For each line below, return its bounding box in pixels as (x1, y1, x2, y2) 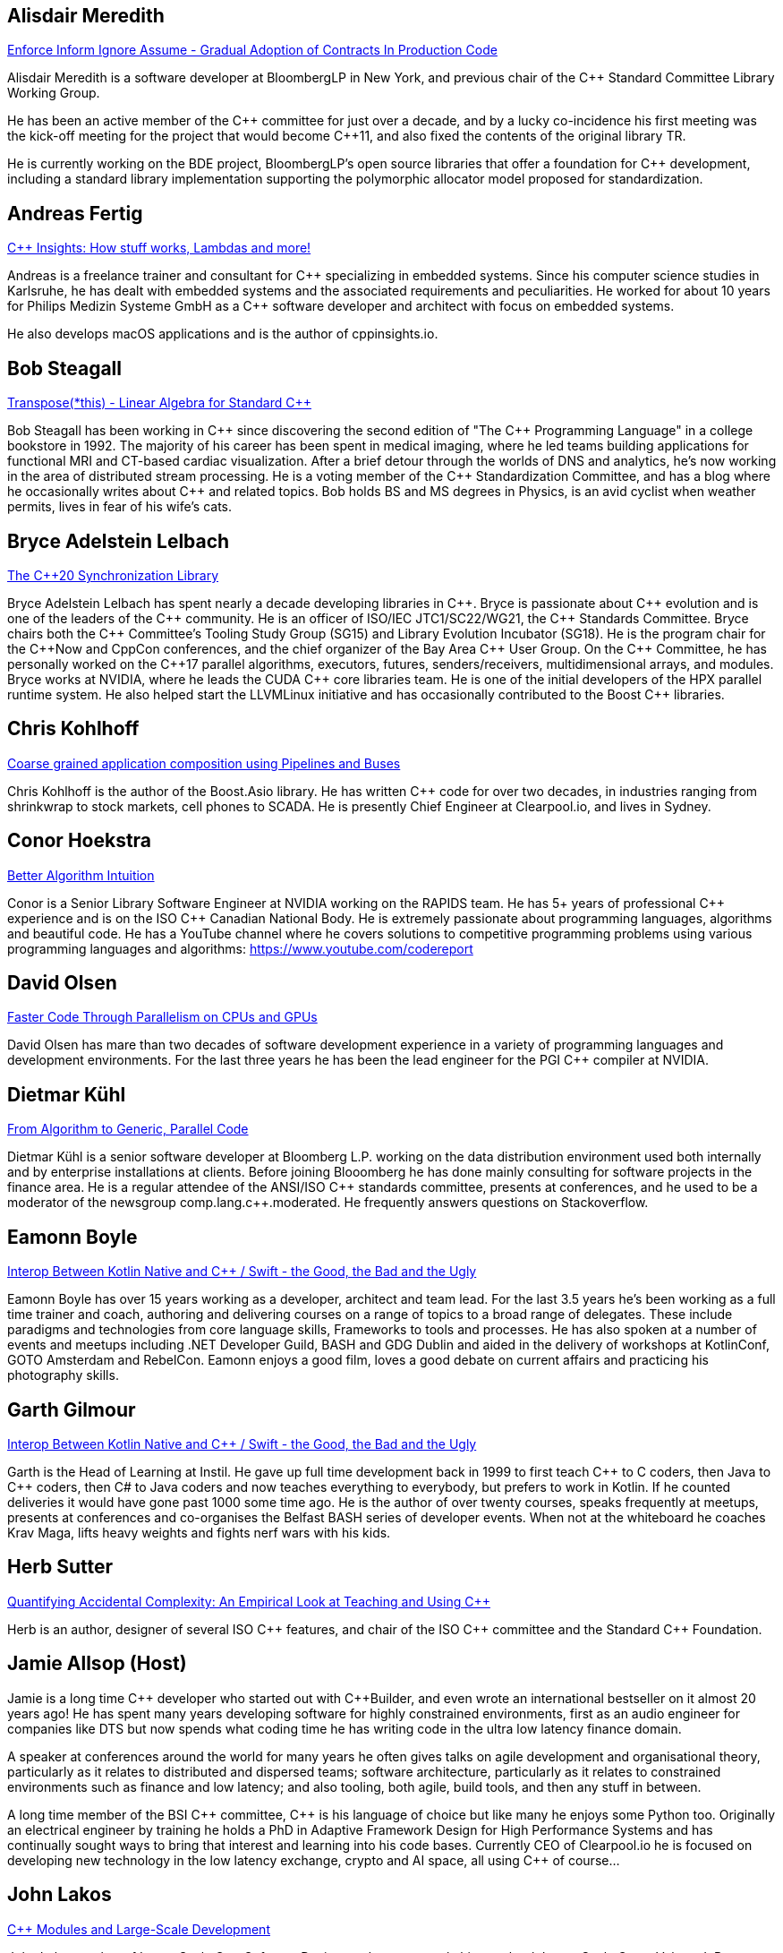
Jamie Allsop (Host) (7, 1652, 187, 1675)
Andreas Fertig (7, 201, 143, 225)
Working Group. (7, 85, 100, 101)
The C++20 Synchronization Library (7, 567, 219, 583)
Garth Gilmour (7, 1398, 136, 1421)
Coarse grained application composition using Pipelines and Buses (7, 755, 401, 771)
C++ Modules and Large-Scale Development (7, 1921, 270, 1937)
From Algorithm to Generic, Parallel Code (7, 1121, 249, 1137)
